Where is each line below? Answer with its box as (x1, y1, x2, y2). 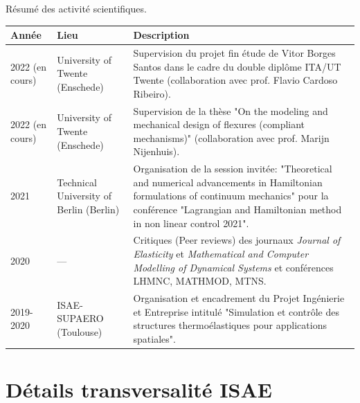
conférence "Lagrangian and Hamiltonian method (133, 201, 342, 216)
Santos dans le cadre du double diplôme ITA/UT (133, 59, 341, 73)
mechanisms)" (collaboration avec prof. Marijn (133, 130, 330, 145)
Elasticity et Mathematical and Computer (133, 247, 309, 260)
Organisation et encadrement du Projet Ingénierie (133, 291, 345, 305)
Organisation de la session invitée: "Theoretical (133, 161, 332, 176)
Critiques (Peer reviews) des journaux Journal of (133, 233, 341, 247)
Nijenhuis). (133, 144, 180, 159)
